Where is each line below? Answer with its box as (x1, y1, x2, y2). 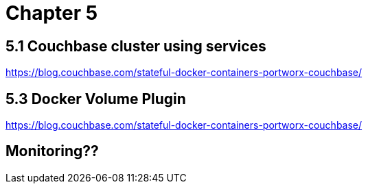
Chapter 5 (5, 1, 98, 25)
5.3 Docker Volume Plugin (5, 90, 186, 108)
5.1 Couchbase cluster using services (5, 37, 266, 55)
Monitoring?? (5, 142, 99, 160)
